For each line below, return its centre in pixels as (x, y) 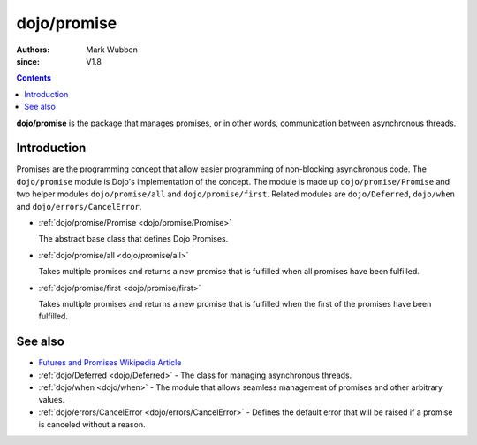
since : (28, 61)
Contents (34, 78)
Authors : (33, 50)
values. (52, 400)
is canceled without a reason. (92, 425)
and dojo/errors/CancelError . (79, 206)
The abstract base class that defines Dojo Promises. (133, 239)
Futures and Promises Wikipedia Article (110, 363)
